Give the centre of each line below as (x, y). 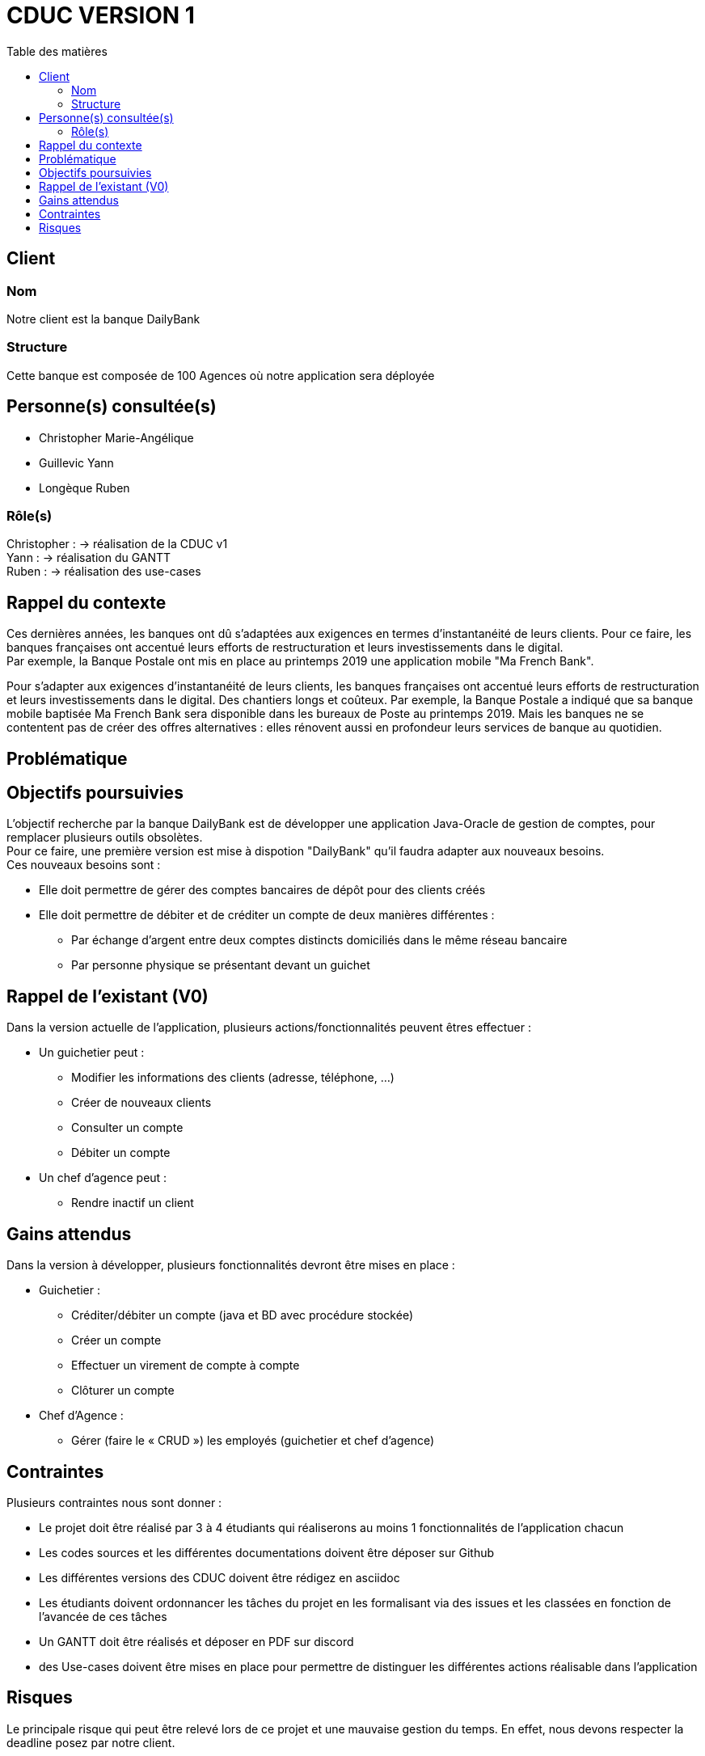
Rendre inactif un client (133, 1203)
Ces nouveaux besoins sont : (84, 865)
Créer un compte (116, 1340)
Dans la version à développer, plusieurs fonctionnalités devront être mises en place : (231, 1265)
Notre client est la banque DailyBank (103, 319)
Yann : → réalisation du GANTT (89, 558)
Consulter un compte (127, 1128)
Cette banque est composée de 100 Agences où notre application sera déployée (221, 375)
